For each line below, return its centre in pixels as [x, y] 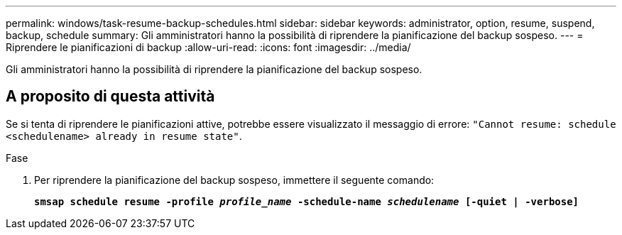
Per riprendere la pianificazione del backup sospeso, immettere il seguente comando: [234, 180]
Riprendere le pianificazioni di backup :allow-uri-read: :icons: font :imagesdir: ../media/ [208, 47]
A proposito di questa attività [110, 97]
